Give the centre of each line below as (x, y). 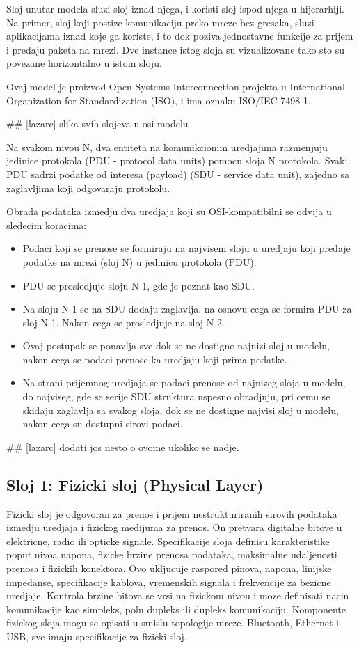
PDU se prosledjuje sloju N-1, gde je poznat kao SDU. (138, 285)
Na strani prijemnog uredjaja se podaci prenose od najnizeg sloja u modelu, (184, 382)
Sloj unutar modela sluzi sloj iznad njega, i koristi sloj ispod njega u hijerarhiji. (175, 8)
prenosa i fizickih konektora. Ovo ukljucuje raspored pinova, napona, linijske (169, 568)
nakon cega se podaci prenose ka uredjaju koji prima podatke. (155, 359)
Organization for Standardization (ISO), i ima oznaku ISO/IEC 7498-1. (159, 100)
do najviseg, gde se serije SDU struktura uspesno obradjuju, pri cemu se (176, 396)
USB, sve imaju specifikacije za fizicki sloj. (97, 636)
